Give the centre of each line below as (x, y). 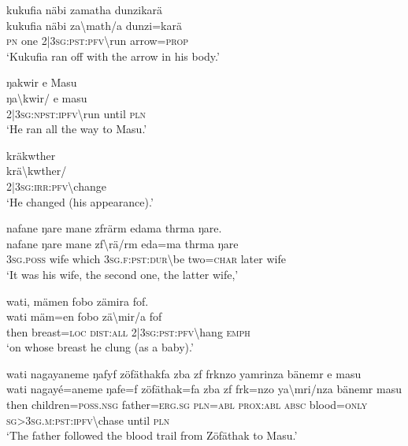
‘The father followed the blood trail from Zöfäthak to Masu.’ (152, 435)
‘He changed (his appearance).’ (80, 201)
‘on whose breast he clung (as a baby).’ (100, 347)
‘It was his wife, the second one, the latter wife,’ (122, 274)
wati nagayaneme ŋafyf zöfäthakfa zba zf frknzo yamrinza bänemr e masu (184, 373)
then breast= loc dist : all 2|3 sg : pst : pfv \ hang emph (128, 331)
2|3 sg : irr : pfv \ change (56, 186)
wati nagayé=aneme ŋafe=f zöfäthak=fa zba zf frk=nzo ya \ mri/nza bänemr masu (204, 389)
